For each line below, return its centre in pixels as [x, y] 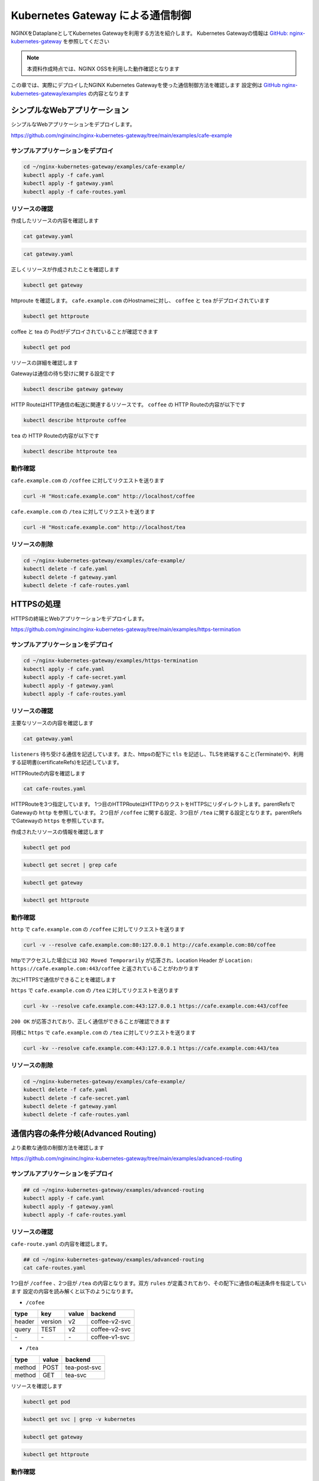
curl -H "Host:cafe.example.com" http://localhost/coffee [109, 496]
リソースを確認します [37, 1386]
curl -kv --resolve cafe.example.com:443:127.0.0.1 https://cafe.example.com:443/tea [151, 1048]
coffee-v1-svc [110, 1337]
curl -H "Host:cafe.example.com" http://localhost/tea [104, 527]
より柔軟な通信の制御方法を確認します [58, 1147]
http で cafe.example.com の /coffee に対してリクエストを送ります [98, 929]
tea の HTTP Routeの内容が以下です [55, 436]
